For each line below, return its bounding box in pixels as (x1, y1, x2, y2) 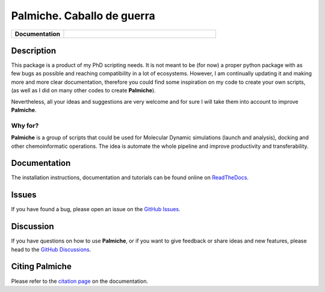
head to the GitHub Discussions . (11, 246, 91, 253)
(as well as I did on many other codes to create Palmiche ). (11, 87, 156, 94)
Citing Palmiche (11, 261, 72, 271)
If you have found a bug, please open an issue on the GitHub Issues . (11, 206, 181, 213)
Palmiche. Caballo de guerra (11, 9, 156, 22)
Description (11, 45, 57, 56)
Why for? (11, 121, 39, 130)
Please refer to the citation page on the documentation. (11, 278, 149, 285)
